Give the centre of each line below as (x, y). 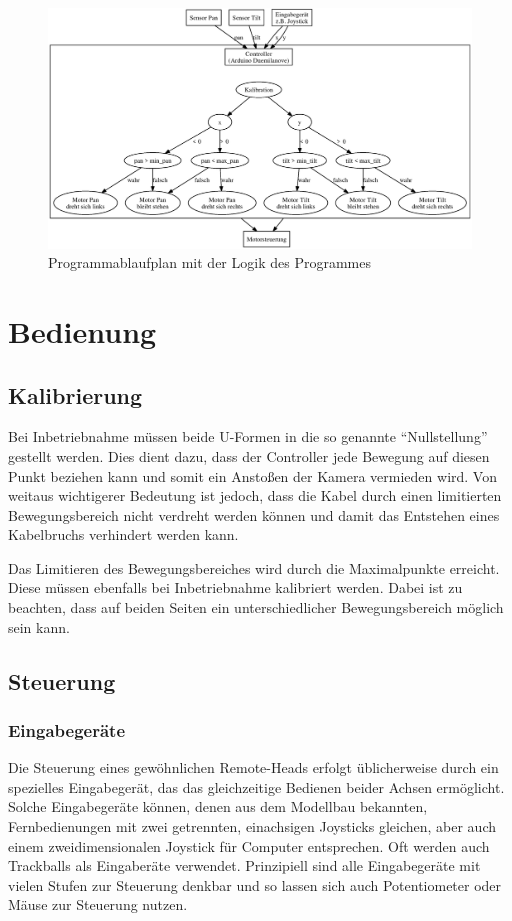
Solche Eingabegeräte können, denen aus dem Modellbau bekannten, (218, 806)
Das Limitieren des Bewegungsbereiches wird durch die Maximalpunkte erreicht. (254, 567)
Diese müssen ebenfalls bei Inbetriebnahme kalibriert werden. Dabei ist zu (235, 587)
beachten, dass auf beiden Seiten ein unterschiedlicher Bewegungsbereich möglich (256, 607)
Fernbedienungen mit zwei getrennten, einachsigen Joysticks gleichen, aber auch (252, 826)
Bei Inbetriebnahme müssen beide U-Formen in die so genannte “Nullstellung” (248, 436)
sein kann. (39, 626)
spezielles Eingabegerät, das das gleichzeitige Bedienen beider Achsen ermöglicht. (256, 786)
